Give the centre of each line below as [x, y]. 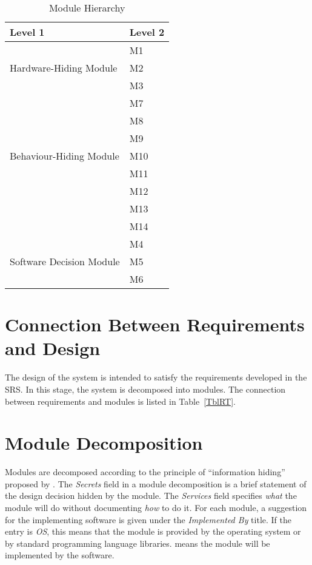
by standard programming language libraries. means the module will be [138, 543]
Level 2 [147, 32]
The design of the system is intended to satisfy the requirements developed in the [156, 377]
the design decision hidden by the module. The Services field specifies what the [151, 496]
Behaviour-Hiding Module [65, 156]
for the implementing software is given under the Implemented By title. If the [148, 519]
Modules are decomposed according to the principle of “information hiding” [145, 472]
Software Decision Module [65, 261]
